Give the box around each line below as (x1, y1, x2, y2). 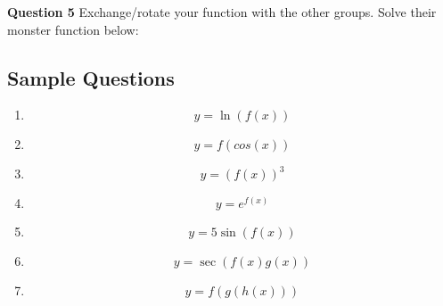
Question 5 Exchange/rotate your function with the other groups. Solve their (7, 3, 437, 21)
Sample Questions (7, 63, 175, 91)
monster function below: (7, 20, 139, 38)
